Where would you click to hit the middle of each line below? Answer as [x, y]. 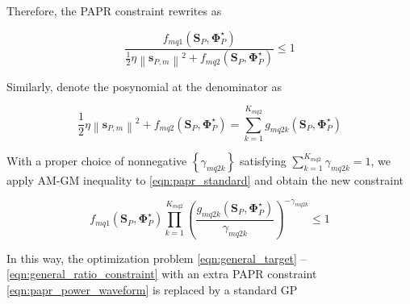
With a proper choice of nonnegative [97, 160]
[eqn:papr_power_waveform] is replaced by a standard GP [152, 289]
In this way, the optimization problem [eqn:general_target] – [157, 258]
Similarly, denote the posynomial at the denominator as [144, 86]
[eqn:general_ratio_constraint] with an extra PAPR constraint [162, 274]
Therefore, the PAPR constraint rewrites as [114, 10]
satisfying [263, 160]
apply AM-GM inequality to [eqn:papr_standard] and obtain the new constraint [205, 179]
